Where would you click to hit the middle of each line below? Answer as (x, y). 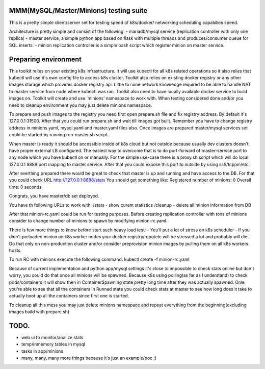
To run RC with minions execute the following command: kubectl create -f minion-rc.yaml (99, 259)
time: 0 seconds (25, 187)
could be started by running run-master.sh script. (59, 135)
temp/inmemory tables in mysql (53, 344)
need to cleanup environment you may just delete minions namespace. (80, 105)
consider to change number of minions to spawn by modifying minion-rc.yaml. (88, 221)
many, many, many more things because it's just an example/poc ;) (89, 358)
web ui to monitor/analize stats (52, 337)
